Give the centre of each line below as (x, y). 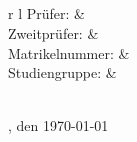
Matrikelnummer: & (69, 52)
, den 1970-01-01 (58, 125)
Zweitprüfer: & (53, 32)
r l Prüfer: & (46, 13)
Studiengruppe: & (62, 72)
